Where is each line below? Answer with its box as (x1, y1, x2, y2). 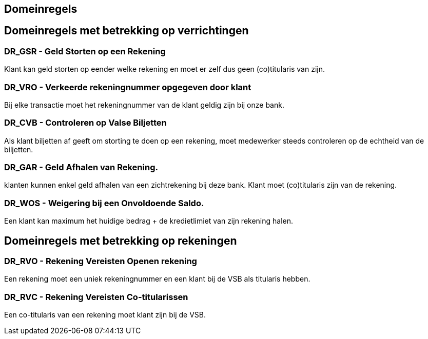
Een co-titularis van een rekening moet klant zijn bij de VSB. (4, 310, 206, 320)
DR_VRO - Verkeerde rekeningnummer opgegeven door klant (4, 82, 251, 92)
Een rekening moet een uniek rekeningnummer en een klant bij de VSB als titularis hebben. (4, 274, 310, 284)
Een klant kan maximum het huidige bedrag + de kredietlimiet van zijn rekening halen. (4, 216, 294, 226)
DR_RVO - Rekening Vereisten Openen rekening (4, 256, 197, 267)
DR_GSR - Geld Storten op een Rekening (4, 46, 166, 56)
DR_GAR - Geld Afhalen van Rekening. (4, 162, 158, 173)
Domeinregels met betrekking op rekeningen (4, 234, 237, 247)
